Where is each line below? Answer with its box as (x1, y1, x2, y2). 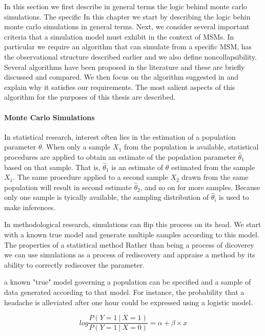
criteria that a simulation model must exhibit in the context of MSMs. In (4, 31, 234, 42)
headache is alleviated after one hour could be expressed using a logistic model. (4, 296, 253, 307)
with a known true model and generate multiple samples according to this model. (4, 229, 259, 240)
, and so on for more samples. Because (140, 181, 260, 192)
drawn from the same (181, 172, 249, 182)
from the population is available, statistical (124, 141, 259, 152)
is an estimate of (111, 161, 164, 172)
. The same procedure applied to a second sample (13, 172, 168, 182)
